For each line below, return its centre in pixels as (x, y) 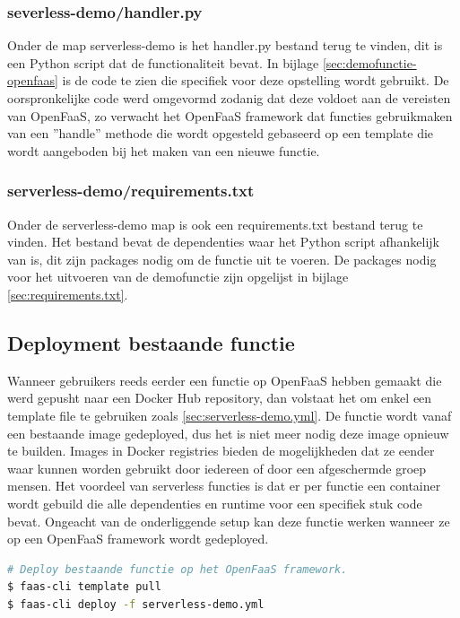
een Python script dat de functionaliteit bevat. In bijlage (163, 62)
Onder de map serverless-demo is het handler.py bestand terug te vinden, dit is (225, 45)
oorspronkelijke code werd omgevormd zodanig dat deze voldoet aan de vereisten (229, 98)
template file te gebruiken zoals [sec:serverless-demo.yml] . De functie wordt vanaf (230, 415)
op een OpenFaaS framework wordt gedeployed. (138, 539)
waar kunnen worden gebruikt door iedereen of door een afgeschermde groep (217, 468)
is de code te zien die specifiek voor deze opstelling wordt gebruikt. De (256, 80)
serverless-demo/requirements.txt (131, 191)
